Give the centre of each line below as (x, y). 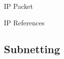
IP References (24, 22)
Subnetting (32, 49)
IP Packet (18, 6)
